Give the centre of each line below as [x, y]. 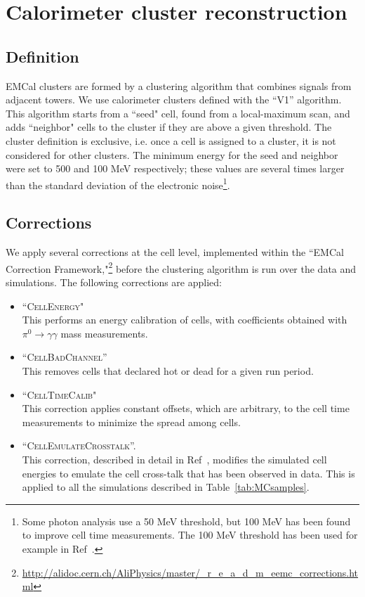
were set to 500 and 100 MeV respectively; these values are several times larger [175, 168]
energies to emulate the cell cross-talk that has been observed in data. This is [188, 473]
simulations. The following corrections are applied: [114, 282]
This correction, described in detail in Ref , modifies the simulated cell [174, 459]
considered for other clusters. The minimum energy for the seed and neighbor [172, 154]
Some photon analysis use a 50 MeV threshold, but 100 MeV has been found [186, 521]
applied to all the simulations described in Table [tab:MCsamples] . [166, 487]
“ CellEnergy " [53, 306]
